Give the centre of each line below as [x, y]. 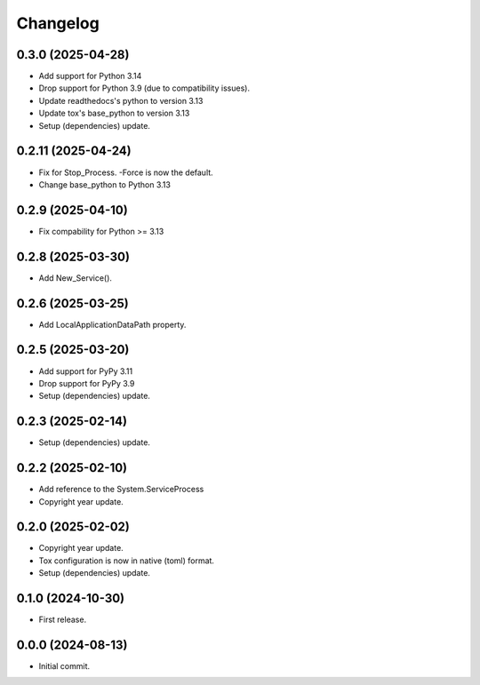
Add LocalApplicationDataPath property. [112, 324]
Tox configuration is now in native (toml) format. [127, 561]
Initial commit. [64, 666]
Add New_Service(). [76, 278]
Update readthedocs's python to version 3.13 [121, 100]
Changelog [58, 23]
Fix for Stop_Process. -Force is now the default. [126, 172]
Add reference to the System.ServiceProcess [121, 490]
